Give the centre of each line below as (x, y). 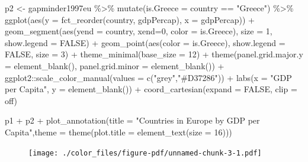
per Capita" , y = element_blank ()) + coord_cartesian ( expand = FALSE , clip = (151, 89)
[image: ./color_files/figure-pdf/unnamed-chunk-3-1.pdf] (145, 153)
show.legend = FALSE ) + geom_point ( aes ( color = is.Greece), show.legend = (145, 42)
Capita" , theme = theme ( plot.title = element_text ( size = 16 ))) (118, 132)
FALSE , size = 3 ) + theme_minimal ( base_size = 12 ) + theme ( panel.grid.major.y (154, 54)
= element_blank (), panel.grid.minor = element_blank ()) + (115, 65)
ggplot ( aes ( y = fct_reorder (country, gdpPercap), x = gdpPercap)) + (130, 19)
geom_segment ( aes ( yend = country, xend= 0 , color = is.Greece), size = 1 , (139, 31)
